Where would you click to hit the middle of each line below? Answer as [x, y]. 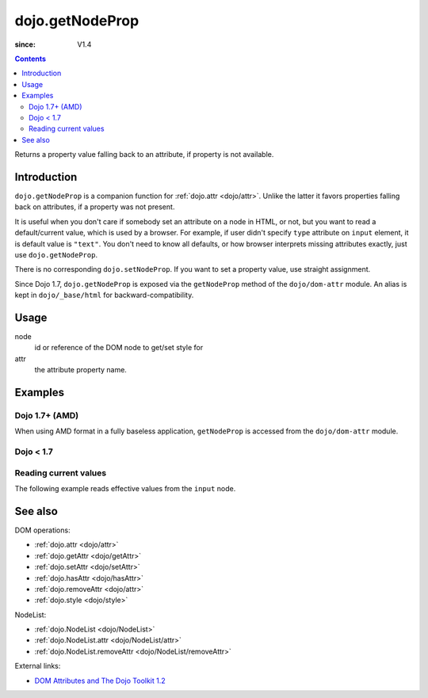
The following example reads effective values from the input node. [125, 489]
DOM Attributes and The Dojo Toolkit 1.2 [100, 681]
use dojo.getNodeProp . [56, 254]
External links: [38, 666]
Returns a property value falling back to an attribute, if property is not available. [144, 154]
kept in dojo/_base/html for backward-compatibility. [104, 295]
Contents [31, 59]
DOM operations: [42, 530]
